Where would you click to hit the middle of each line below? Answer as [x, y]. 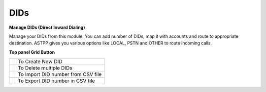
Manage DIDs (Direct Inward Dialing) [47, 27]
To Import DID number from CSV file [60, 74]
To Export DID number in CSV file [56, 81]
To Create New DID [40, 62]
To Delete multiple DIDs [45, 68]
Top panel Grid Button [32, 52]
